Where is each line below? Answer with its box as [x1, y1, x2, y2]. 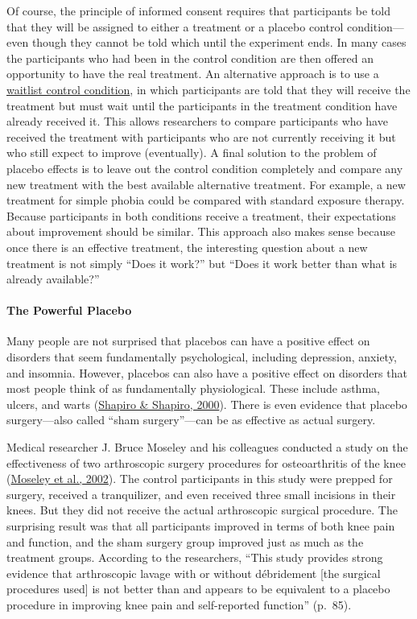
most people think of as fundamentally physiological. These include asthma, [6, 380, 380, 397]
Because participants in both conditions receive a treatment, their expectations [6, 207, 396, 224]
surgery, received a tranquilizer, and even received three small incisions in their [6, 485, 396, 502]
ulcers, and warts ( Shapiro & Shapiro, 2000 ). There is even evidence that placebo [6, 395, 407, 412]
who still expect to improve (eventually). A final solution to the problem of [6, 144, 377, 161]
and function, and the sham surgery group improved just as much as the [6, 533, 364, 550]
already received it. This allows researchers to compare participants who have [6, 113, 388, 130]
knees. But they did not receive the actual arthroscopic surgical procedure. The [6, 501, 398, 518]
